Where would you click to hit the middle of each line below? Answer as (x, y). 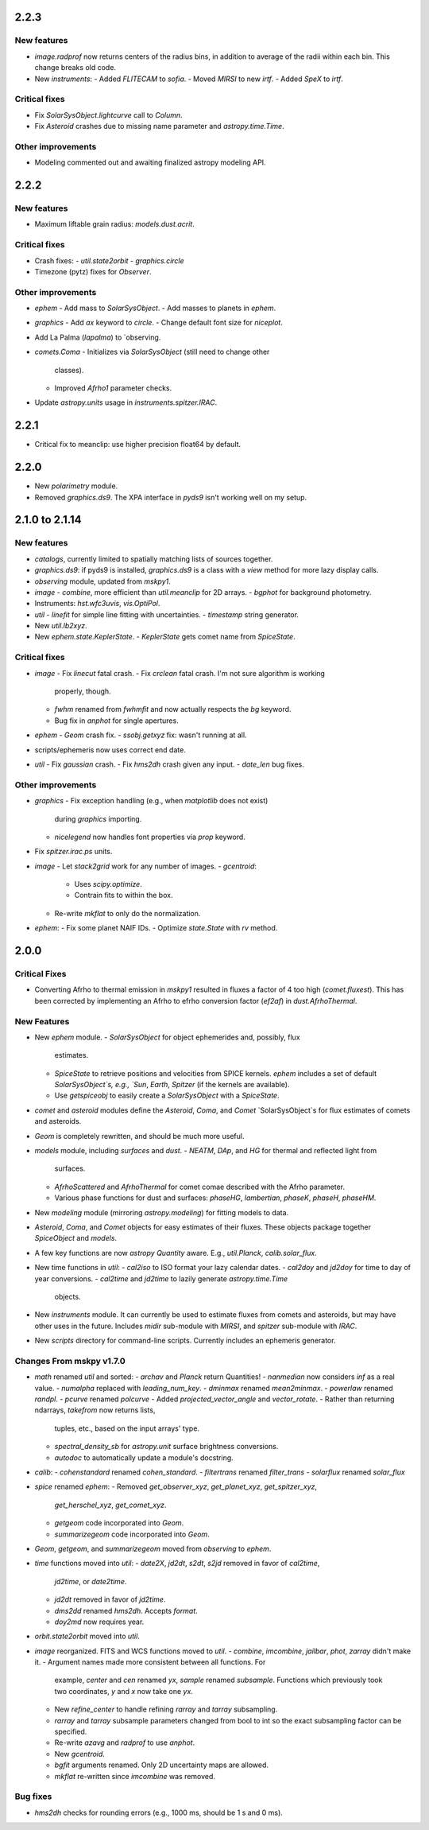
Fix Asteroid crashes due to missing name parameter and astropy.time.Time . (160, 126)
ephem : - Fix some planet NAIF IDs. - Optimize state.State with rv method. (156, 928)
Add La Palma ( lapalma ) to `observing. (98, 337)
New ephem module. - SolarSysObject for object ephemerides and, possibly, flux (168, 1037)
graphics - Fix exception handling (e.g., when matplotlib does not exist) (151, 801)
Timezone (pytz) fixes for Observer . (93, 271)
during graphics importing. (98, 818)
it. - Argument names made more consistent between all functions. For (150, 1662)
